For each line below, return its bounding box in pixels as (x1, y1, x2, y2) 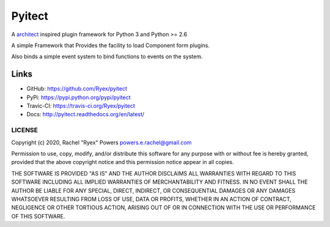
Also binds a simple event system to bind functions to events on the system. (11, 53, 203, 61)
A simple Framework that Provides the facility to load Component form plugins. (11, 42, 210, 49)
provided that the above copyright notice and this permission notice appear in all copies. (11, 158, 235, 166)
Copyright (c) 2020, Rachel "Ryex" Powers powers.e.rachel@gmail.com (11, 138, 192, 146)
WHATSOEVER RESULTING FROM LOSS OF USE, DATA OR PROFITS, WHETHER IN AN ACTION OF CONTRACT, (11, 195, 291, 203)
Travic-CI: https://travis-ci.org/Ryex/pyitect (26, 102, 136, 110)
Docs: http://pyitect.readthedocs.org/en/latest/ (26, 111, 145, 118)
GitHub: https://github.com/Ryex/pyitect (26, 85, 128, 92)
